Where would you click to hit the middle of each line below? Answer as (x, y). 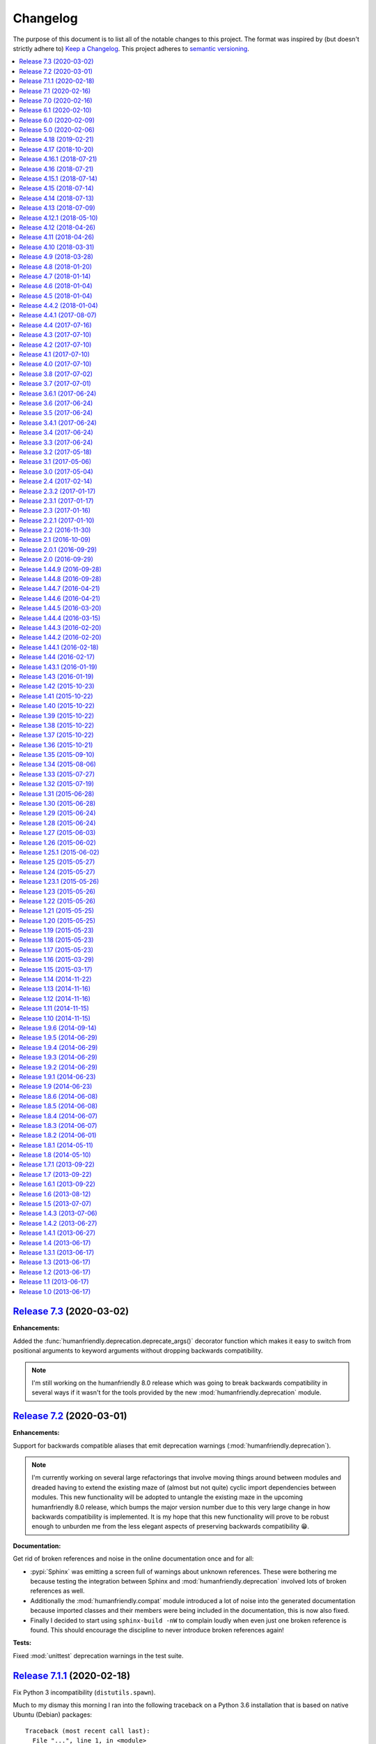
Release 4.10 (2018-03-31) (57, 247)
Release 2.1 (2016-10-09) (55, 540)
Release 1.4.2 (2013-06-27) (58, 1223)
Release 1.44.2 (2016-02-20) (60, 638)
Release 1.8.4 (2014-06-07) (58, 1115)
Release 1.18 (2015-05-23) (56, 940)
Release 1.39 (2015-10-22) (57, 716)
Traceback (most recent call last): (88, 1731)
